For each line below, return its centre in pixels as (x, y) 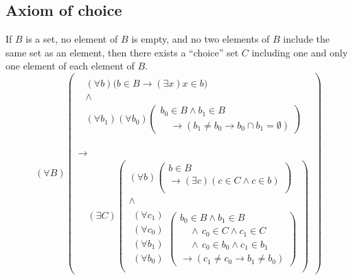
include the (307, 39)
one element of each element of (70, 66)
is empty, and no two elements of (201, 39)
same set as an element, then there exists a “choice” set (122, 52)
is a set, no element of (72, 39)
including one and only (300, 52)
